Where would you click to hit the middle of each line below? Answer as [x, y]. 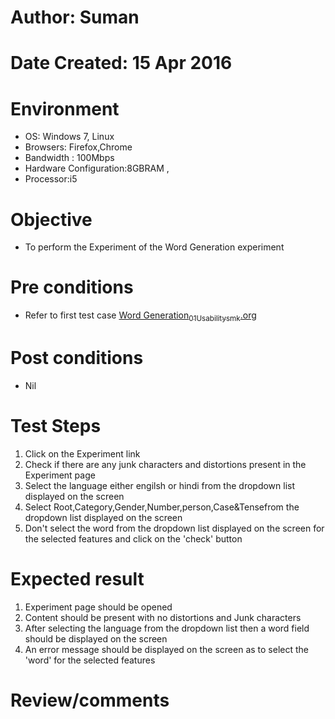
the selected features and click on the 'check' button [133, 538]
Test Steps [56, 426]
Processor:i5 [51, 179]
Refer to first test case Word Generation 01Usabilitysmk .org [140, 316]
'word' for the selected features [90, 660]
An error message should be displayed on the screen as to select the [166, 649]
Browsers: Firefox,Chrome [78, 147]
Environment [65, 108]
